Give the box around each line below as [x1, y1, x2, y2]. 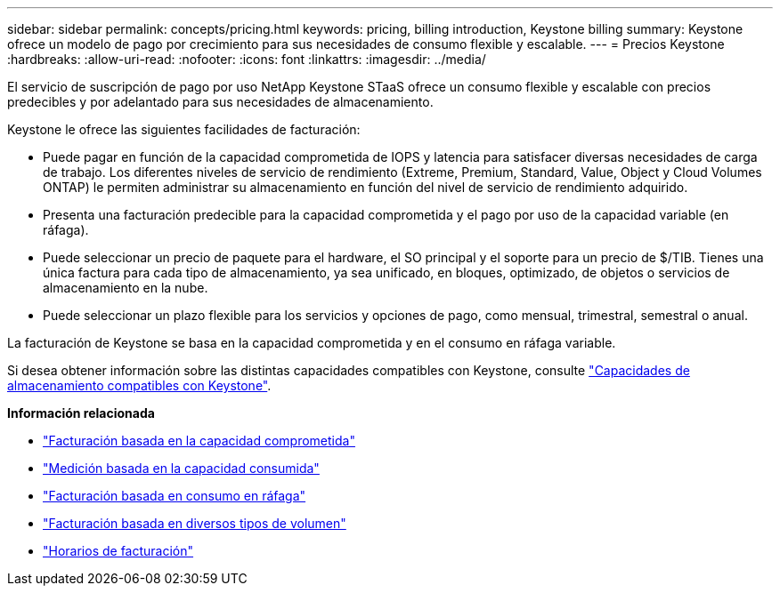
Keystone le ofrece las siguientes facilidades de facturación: [7, 122, 361, 137]
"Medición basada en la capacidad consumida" [43, 461, 320, 476]
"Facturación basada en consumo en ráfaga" [43, 488, 306, 503]
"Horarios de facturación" [43, 543, 194, 558]
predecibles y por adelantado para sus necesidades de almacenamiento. [7, 94, 434, 109]
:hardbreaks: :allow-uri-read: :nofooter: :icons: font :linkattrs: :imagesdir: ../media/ [7, 52, 486, 67]
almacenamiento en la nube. [43, 280, 208, 295]
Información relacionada [7, 405, 155, 421]
